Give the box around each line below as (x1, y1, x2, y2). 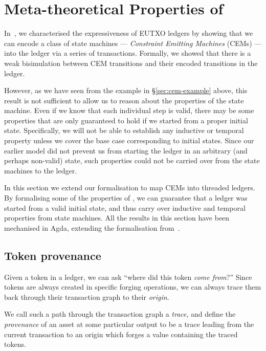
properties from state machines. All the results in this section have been (4, 212, 230, 223)
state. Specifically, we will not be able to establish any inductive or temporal (4, 125, 244, 136)
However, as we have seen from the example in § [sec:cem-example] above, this (4, 85, 248, 96)
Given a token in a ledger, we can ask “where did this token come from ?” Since (4, 271, 252, 282)
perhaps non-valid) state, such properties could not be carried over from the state (4, 155, 260, 166)
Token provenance (4, 247, 101, 263)
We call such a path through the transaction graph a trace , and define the (4, 309, 236, 319)
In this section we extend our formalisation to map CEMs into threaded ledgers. (4, 182, 255, 193)
